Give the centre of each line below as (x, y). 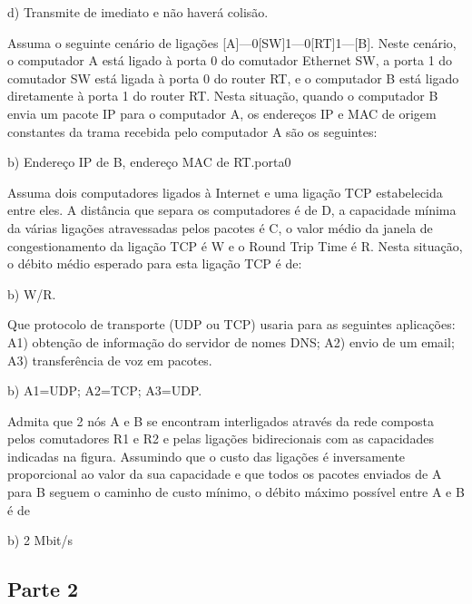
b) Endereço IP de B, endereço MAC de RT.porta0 (149, 162)
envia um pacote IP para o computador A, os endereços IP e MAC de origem (222, 113)
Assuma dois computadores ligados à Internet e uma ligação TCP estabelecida (225, 192)
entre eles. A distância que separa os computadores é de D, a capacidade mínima (232, 210)
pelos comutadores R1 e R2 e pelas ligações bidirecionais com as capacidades (221, 438)
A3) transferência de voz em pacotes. (110, 360)
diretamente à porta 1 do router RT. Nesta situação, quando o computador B (223, 96)
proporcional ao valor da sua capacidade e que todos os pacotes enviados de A (225, 474)
